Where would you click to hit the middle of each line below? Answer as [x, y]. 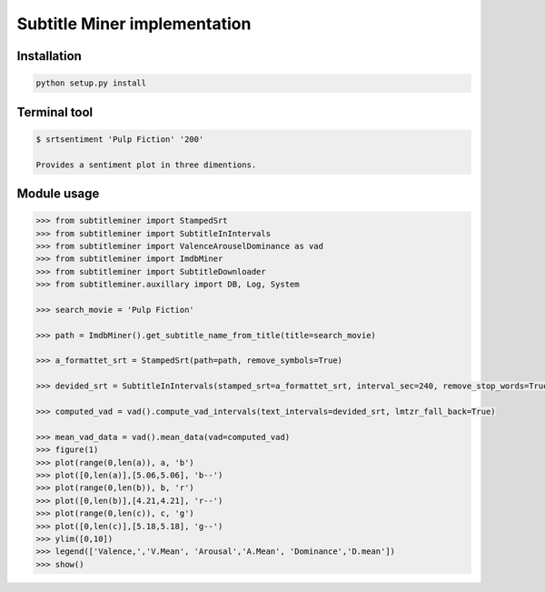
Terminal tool [55, 112]
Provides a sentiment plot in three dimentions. [146, 165]
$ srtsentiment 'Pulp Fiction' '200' [120, 139]
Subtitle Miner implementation [134, 24]
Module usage [58, 193]
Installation [49, 56]
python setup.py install [91, 83]
